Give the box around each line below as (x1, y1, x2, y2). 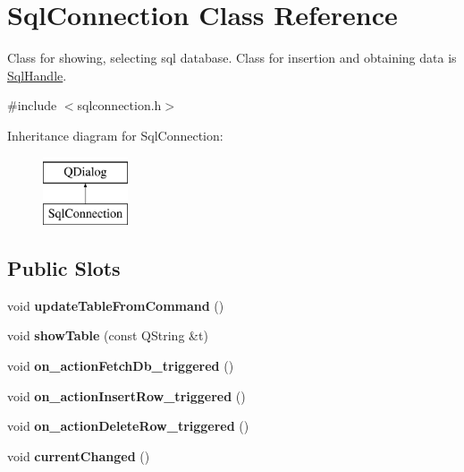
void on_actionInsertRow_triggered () (7, 386, 246, 405)
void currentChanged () (7, 446, 150, 465)
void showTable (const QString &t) (7, 326, 208, 345)
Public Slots (7, 254, 121, 282)
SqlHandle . (7, 65, 67, 84)
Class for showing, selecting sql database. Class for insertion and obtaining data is (7, 48, 457, 67)
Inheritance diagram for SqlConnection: (7, 125, 224, 144)
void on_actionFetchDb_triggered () (7, 356, 234, 375)
